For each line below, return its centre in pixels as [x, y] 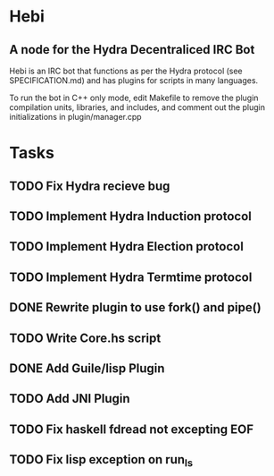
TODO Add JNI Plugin [70, 399]
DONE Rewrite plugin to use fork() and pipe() [135, 307]
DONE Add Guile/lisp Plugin [87, 368]
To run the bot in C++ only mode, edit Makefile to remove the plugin [134, 98]
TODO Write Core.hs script [85, 338]
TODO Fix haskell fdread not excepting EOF [132, 429]
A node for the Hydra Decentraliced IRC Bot [132, 50]
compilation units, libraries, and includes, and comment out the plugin [137, 107]
